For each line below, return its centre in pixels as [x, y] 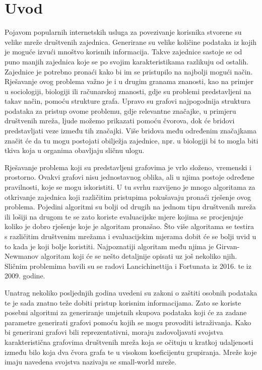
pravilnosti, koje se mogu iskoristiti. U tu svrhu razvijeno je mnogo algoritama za [130, 187]
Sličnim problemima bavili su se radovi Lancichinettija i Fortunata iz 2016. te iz [128, 266]
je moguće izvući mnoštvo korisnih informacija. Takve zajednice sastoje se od [123, 52]
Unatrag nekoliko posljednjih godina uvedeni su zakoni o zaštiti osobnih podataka [131, 292]
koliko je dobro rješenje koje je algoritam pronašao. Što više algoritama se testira [129, 226]
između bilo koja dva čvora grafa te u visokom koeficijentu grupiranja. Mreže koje [131, 352]
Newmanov [22, 256]
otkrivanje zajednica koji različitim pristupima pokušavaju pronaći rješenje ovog [128, 197]
